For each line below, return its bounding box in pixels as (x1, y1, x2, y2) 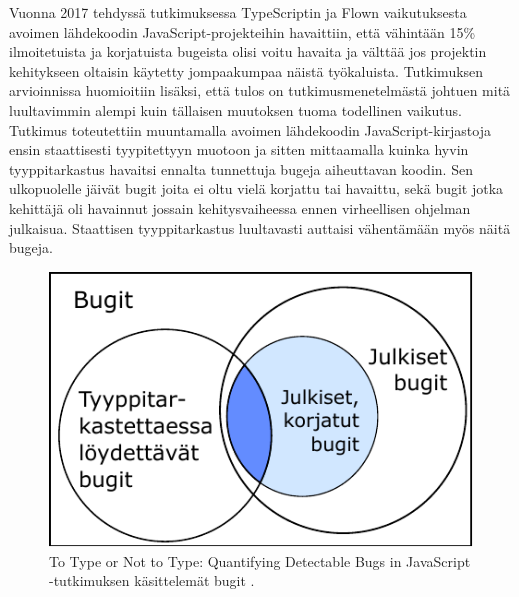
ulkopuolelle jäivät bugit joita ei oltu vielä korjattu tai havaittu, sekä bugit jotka (9, 178, 504, 199)
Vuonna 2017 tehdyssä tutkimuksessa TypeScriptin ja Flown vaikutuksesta (9, 2, 467, 22)
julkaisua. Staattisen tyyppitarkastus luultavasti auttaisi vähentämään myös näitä (9, 217, 511, 238)
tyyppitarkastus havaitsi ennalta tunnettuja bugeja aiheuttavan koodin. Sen (9, 158, 473, 179)
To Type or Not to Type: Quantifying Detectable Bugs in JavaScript (49, 550, 471, 571)
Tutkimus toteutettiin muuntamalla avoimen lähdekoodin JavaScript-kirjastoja (9, 119, 491, 140)
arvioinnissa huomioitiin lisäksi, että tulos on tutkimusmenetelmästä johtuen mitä (9, 80, 511, 101)
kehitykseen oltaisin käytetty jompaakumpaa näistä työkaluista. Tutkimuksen (9, 60, 484, 81)
